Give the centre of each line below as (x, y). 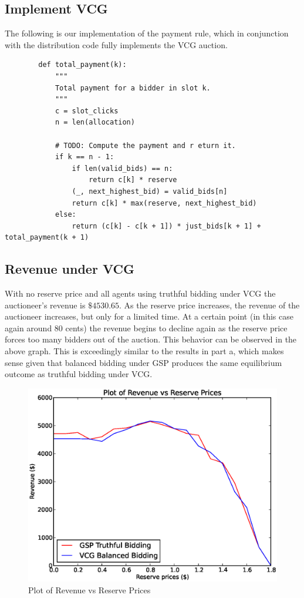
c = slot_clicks (87, 111)
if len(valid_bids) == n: (122, 168)
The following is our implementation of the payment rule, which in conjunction (147, 33)
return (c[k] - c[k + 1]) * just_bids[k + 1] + (166, 226)
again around (28, 327)
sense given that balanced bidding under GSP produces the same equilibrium (143, 362)
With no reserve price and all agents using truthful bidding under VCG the (140, 293)
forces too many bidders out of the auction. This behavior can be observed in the (151, 339)
